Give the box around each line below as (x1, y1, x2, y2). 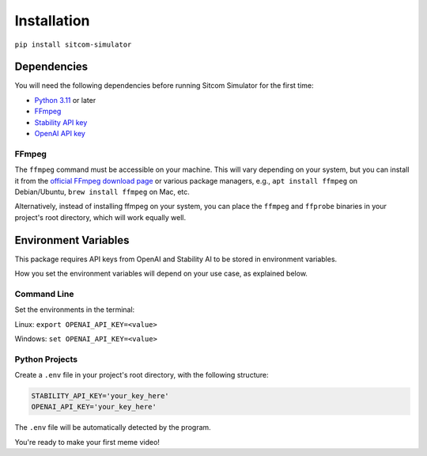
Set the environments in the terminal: (14, 305, 135, 314)
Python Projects (14, 353, 78, 364)
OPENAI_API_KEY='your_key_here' (31, 402, 157, 412)
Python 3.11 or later (34, 95, 96, 104)
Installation (14, 12, 90, 29)
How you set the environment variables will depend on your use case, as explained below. (14, 269, 308, 279)
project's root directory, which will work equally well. (14, 212, 187, 222)
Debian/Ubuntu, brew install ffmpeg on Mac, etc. (14, 187, 190, 196)
